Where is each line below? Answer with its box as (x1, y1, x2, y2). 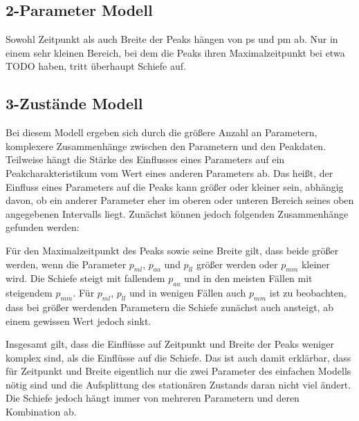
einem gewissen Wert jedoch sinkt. (6, 313, 151, 328)
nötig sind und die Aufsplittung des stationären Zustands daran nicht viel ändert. (6, 377, 351, 391)
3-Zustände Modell (6, 93, 143, 114)
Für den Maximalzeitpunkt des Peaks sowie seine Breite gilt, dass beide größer (6, 243, 339, 257)
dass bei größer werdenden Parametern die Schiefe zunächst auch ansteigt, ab (6, 299, 333, 314)
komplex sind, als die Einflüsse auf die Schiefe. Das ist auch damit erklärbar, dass (6, 350, 351, 364)
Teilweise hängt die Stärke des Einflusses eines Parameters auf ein (6, 152, 285, 167)
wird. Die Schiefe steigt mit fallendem (6, 271, 165, 286)
